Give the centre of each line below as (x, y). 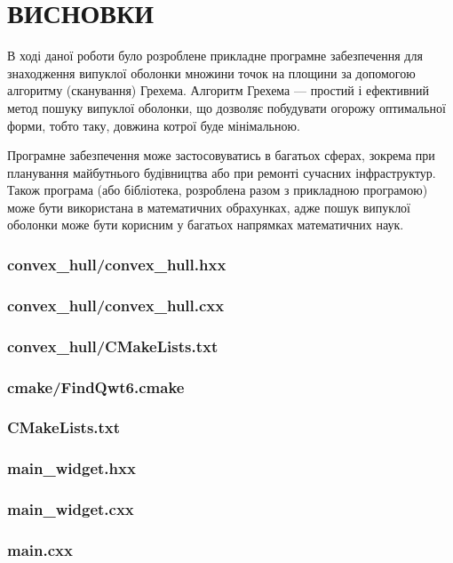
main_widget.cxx (71, 509)
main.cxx (40, 549)
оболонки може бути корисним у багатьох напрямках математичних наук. (206, 225)
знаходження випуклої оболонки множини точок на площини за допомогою (211, 72)
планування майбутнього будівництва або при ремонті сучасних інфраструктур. (222, 172)
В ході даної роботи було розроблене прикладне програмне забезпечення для (215, 56)
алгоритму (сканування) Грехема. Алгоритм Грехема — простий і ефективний (218, 90)
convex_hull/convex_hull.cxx (116, 305)
